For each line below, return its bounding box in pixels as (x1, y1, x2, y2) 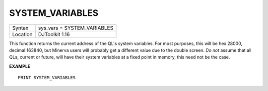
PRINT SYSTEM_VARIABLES (18, 75, 76, 81)
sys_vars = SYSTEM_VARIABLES (38, 24, 114, 31)
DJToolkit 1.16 (38, 31, 70, 38)
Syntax (12, 24, 29, 31)
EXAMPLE (9, 63, 31, 69)
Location (12, 31, 33, 38)
